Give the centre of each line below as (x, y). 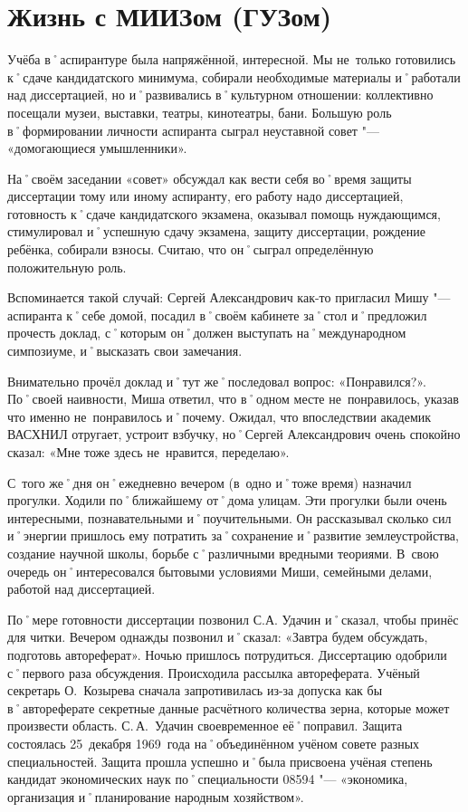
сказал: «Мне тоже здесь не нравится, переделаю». (148, 452)
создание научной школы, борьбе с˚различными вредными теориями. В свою (223, 553)
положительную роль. (67, 267)
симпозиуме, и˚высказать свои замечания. (125, 351)
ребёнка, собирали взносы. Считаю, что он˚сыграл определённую (191, 249)
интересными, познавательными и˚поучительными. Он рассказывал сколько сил (229, 517)
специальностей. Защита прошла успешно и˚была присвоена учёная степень (220, 761)
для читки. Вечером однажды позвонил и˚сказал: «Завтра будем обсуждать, (218, 637)
